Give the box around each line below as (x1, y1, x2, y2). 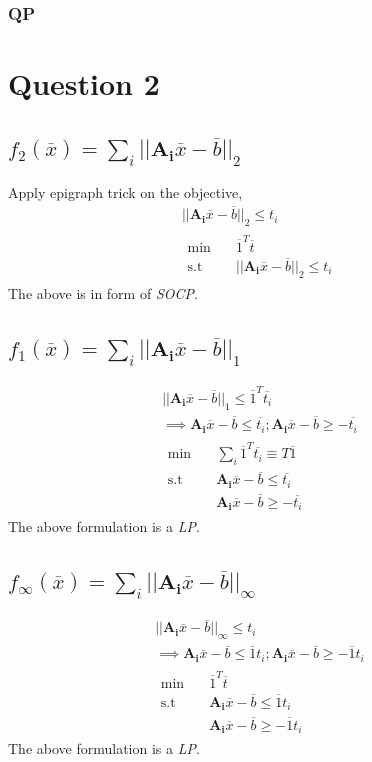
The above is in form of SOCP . (8, 282, 198, 303)
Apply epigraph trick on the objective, (8, 182, 243, 203)
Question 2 (8, 63, 160, 104)
